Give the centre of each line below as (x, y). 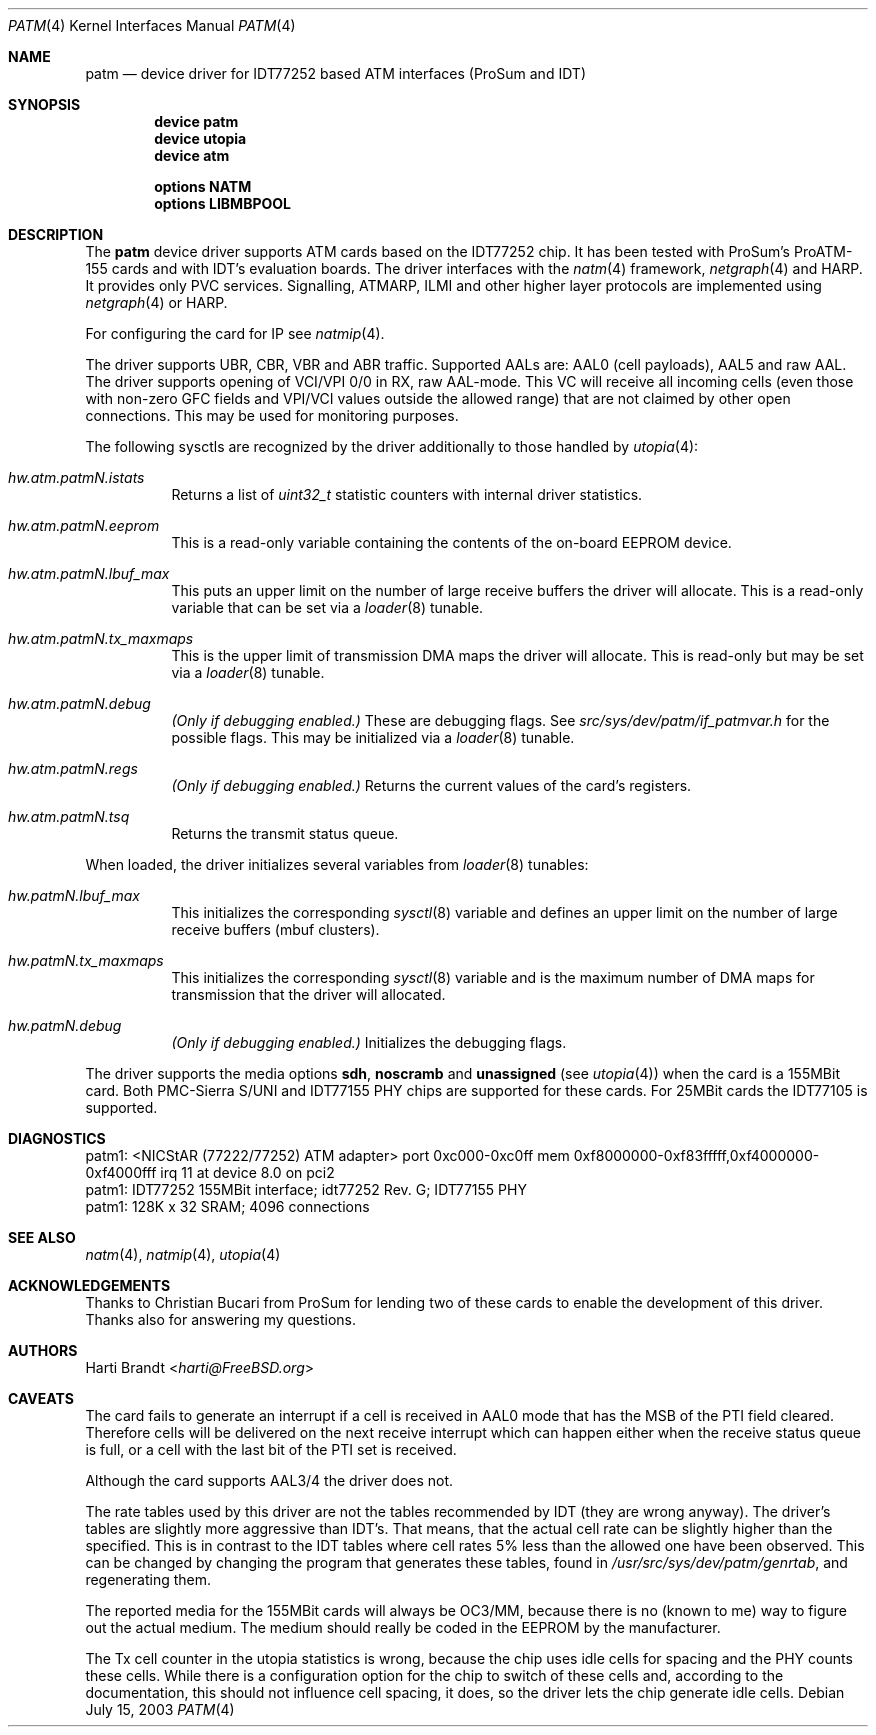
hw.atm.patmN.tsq (69, 816)
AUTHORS (43, 1350)
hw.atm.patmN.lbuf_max (89, 573)
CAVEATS (41, 1398)
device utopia (200, 138)
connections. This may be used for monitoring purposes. (272, 415)
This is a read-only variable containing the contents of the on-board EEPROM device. (451, 542)
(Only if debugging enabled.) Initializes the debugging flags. (369, 1042)
